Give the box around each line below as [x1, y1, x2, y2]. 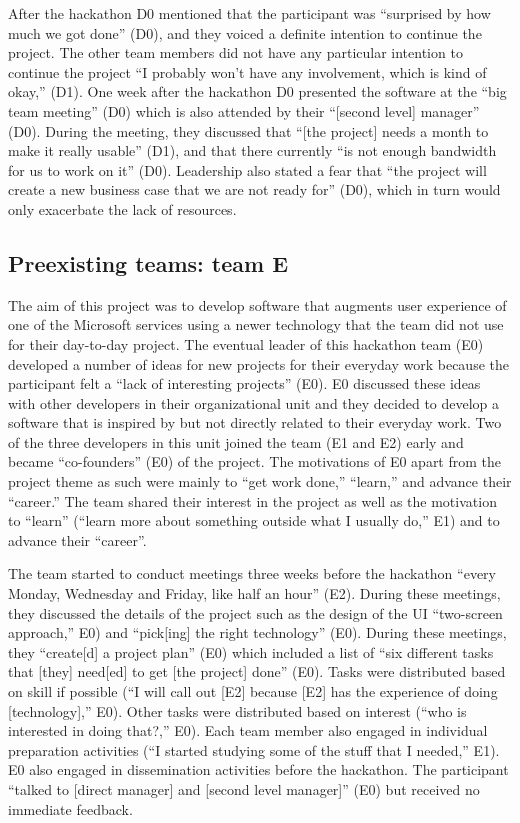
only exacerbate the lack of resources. [8, 198, 237, 219]
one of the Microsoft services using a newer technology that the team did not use [8, 314, 504, 335]
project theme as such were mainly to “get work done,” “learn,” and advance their [8, 471, 512, 492]
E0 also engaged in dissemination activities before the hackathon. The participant [8, 759, 509, 780]
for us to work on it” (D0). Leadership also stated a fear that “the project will [8, 159, 487, 180]
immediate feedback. [8, 798, 133, 819]
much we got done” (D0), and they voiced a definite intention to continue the [8, 22, 482, 43]
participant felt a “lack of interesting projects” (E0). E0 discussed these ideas [8, 373, 481, 394]
